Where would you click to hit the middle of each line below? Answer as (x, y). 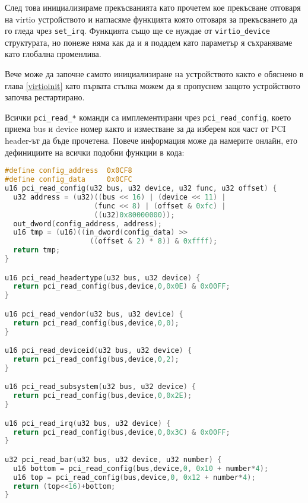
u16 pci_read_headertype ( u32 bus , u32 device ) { (103, 278)
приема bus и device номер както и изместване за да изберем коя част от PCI (145, 129)
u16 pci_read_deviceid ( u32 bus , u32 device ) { (99, 351)
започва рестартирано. (45, 97)
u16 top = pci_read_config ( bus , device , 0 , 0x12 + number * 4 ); (134, 477)
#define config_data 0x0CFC (69, 180)
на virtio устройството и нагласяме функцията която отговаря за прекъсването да (151, 19)
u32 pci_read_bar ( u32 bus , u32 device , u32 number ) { (113, 459)
